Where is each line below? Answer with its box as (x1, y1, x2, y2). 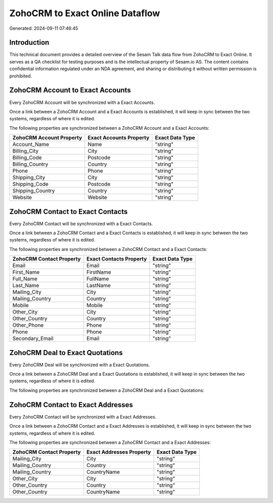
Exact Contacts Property (86, 256, 147, 263)
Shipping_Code (12, 181, 49, 188)
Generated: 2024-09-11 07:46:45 (9, 25, 78, 31)
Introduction (9, 38, 50, 47)
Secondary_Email (12, 335, 54, 342)
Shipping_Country (12, 187, 55, 194)
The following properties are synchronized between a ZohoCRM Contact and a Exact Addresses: (9, 439, 211, 445)
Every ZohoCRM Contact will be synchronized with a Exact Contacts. (9, 220, 153, 227)
